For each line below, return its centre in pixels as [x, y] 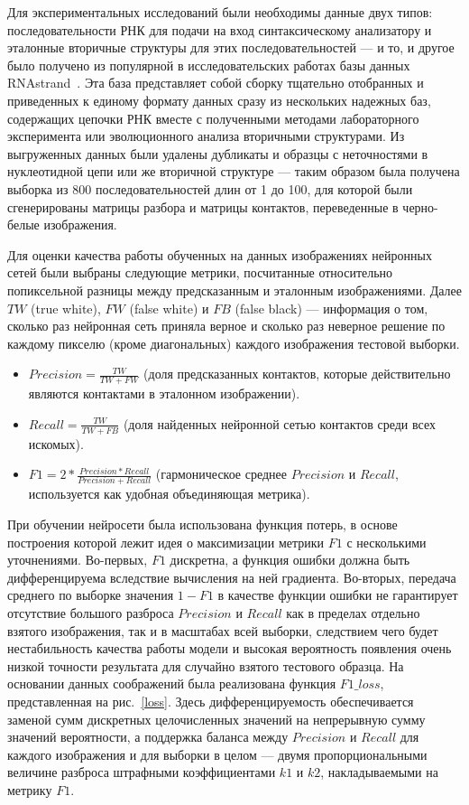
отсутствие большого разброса [91, 613]
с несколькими [386, 542]
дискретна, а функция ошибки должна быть [290, 560]
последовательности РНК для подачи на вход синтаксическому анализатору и [220, 29]
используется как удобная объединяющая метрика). [169, 494]
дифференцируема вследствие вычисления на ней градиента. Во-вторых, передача [232, 577]
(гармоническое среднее [221, 474]
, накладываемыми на [379, 772]
